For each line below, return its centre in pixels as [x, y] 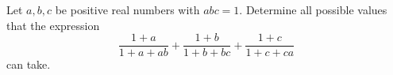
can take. [29, 64]
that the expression [53, 25]
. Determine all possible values [313, 9]
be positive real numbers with [127, 9]
